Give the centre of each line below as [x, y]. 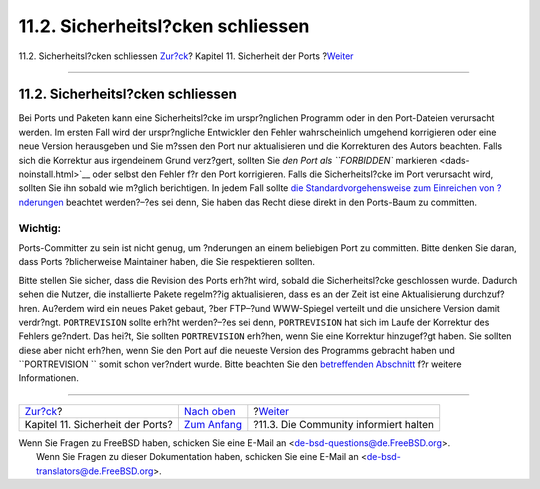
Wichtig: [40, 228]
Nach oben [209, 411]
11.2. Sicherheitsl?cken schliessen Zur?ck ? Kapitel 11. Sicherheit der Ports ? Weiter [186, 56]
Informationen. [48, 378]
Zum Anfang [213, 424]
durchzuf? [483, 294]
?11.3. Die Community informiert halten [344, 424]
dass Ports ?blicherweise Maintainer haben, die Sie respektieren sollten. [166, 262]
